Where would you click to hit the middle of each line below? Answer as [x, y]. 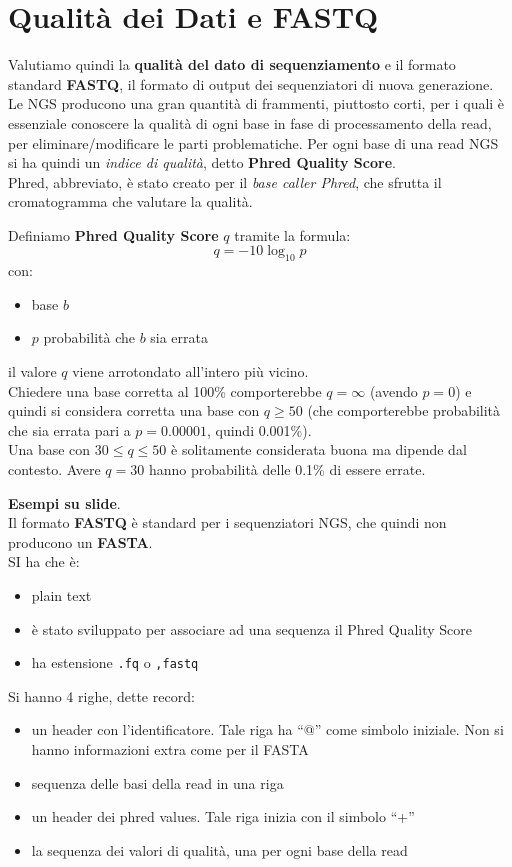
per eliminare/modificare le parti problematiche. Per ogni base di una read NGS [253, 142]
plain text [61, 594]
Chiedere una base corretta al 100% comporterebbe [165, 390]
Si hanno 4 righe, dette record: [101, 695]
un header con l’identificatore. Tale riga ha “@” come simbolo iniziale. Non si [267, 729]
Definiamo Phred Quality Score [113, 234]
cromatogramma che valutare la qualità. [130, 201]
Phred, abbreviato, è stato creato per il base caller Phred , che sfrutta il [225, 181]
